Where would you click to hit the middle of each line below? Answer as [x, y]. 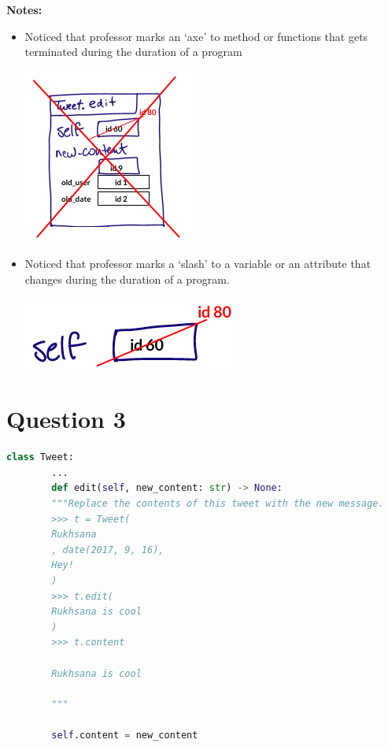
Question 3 [66, 419]
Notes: [24, 9]
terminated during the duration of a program [133, 52]
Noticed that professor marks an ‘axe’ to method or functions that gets [196, 36]
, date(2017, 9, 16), [108, 550]
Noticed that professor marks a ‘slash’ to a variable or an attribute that [198, 264]
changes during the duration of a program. [127, 279]
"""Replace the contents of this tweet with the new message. [218, 504]
